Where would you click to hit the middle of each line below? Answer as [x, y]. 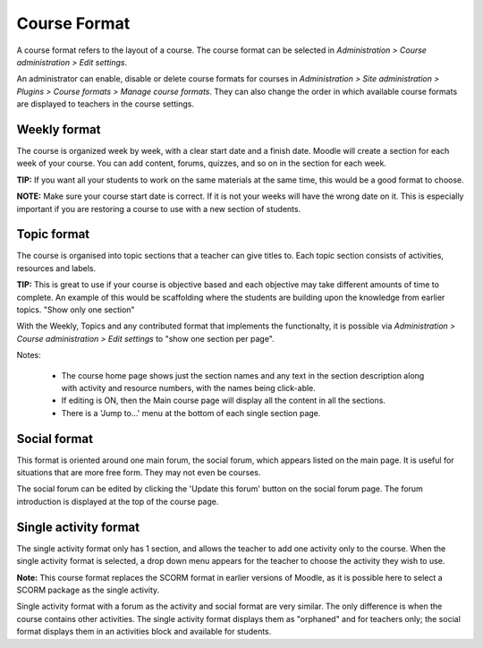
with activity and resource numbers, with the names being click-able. [189, 388]
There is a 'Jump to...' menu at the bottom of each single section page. [191, 413]
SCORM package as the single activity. [88, 590]
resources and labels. [56, 268]
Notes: [29, 355]
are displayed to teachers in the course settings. [106, 104]
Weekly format [59, 129]
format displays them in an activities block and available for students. [144, 632]
